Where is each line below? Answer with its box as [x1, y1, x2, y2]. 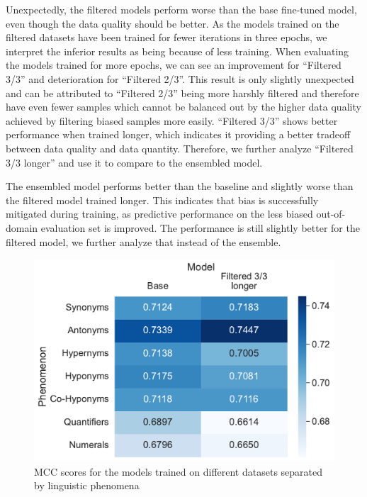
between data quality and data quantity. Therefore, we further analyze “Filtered [6, 140, 354, 155]
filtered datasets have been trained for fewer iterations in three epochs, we [6, 30, 327, 45]
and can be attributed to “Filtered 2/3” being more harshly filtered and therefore [6, 85, 359, 100]
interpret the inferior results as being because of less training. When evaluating [6, 43, 349, 58]
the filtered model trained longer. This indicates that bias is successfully [6, 192, 319, 207]
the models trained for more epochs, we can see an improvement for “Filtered [6, 57, 341, 72]
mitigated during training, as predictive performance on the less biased [6, 206, 313, 221]
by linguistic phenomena [34, 478, 140, 493]
